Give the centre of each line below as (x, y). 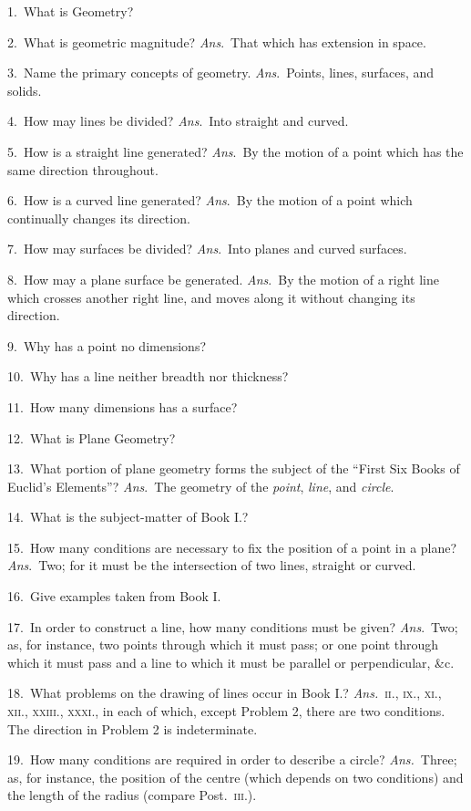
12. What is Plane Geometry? (92, 437)
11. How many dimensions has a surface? (123, 406)
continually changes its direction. (99, 218)
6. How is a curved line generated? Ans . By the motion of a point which (210, 200)
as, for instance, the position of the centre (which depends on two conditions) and (235, 777)
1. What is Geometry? (71, 11)
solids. (25, 90)
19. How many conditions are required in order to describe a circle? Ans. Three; (232, 759)
